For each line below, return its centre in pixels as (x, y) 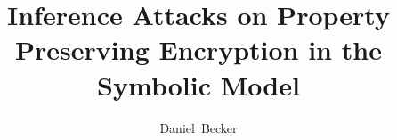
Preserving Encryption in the (198, 49)
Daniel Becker (198, 127)
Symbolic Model (198, 84)
